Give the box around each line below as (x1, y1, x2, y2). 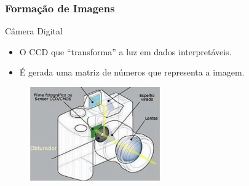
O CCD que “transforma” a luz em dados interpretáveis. (19, 45, 232, 58)
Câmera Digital (5, 25, 63, 37)
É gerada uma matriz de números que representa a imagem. (19, 66, 245, 79)
